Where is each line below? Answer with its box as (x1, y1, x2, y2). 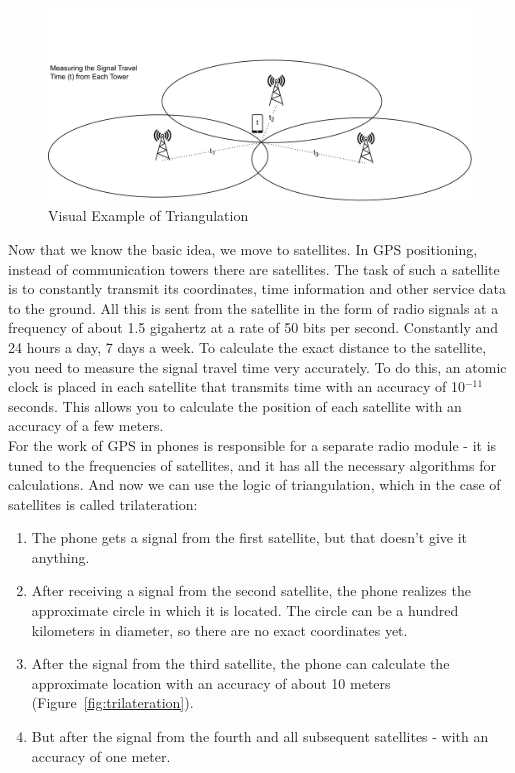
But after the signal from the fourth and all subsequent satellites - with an (31, 726, 489, 747)
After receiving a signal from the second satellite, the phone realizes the (31, 580, 471, 601)
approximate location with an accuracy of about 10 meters (31, 672, 391, 693)
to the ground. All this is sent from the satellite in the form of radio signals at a (8, 297, 499, 318)
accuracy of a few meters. (8, 415, 164, 436)
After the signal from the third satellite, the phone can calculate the (31, 653, 450, 674)
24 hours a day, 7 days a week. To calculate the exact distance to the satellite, (8, 336, 487, 357)
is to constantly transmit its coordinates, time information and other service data (8, 278, 507, 299)
